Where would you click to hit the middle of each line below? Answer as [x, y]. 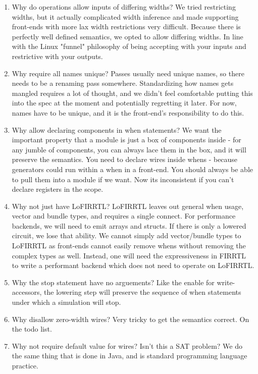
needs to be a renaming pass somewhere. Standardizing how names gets [123, 83]
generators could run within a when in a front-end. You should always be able [132, 169]
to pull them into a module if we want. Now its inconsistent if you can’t [123, 179]
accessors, [27, 292]
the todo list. [32, 329]
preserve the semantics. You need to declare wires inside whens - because [125, 159]
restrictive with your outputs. [57, 56]
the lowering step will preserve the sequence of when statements [143, 292]
